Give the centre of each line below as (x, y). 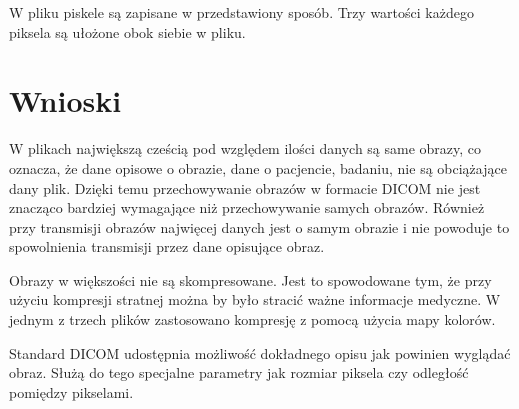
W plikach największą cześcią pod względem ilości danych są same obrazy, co (245, 148)
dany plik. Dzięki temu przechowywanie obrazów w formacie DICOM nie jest (245, 187)
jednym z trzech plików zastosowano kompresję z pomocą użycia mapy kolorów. (252, 319)
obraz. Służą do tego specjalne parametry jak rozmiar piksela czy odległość (239, 372)
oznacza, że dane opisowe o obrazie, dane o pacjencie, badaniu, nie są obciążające (258, 167)
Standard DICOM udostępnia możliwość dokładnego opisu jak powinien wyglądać (260, 352)
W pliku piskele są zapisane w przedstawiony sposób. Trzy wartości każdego (241, 12)
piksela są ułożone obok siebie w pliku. (127, 31)
